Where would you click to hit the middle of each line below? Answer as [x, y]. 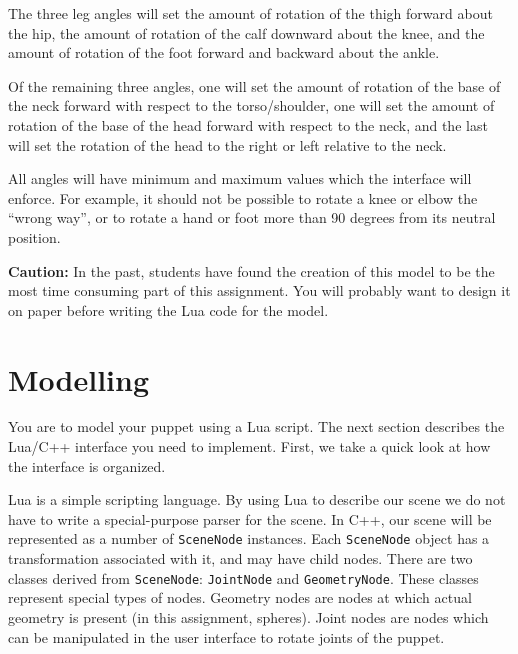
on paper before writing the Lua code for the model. [168, 309]
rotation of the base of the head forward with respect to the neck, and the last [248, 124]
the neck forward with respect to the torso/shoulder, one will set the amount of [251, 105]
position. [34, 236]
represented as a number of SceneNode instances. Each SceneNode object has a [249, 538]
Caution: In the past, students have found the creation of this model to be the [251, 270]
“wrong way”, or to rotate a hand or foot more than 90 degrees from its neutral [252, 217]
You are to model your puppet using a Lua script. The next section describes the [256, 426]
